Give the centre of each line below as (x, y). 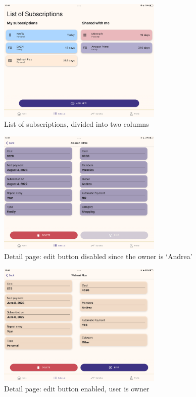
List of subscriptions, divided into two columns (77, 124)
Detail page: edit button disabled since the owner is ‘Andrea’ (98, 256)
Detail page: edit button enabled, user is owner (77, 388)
